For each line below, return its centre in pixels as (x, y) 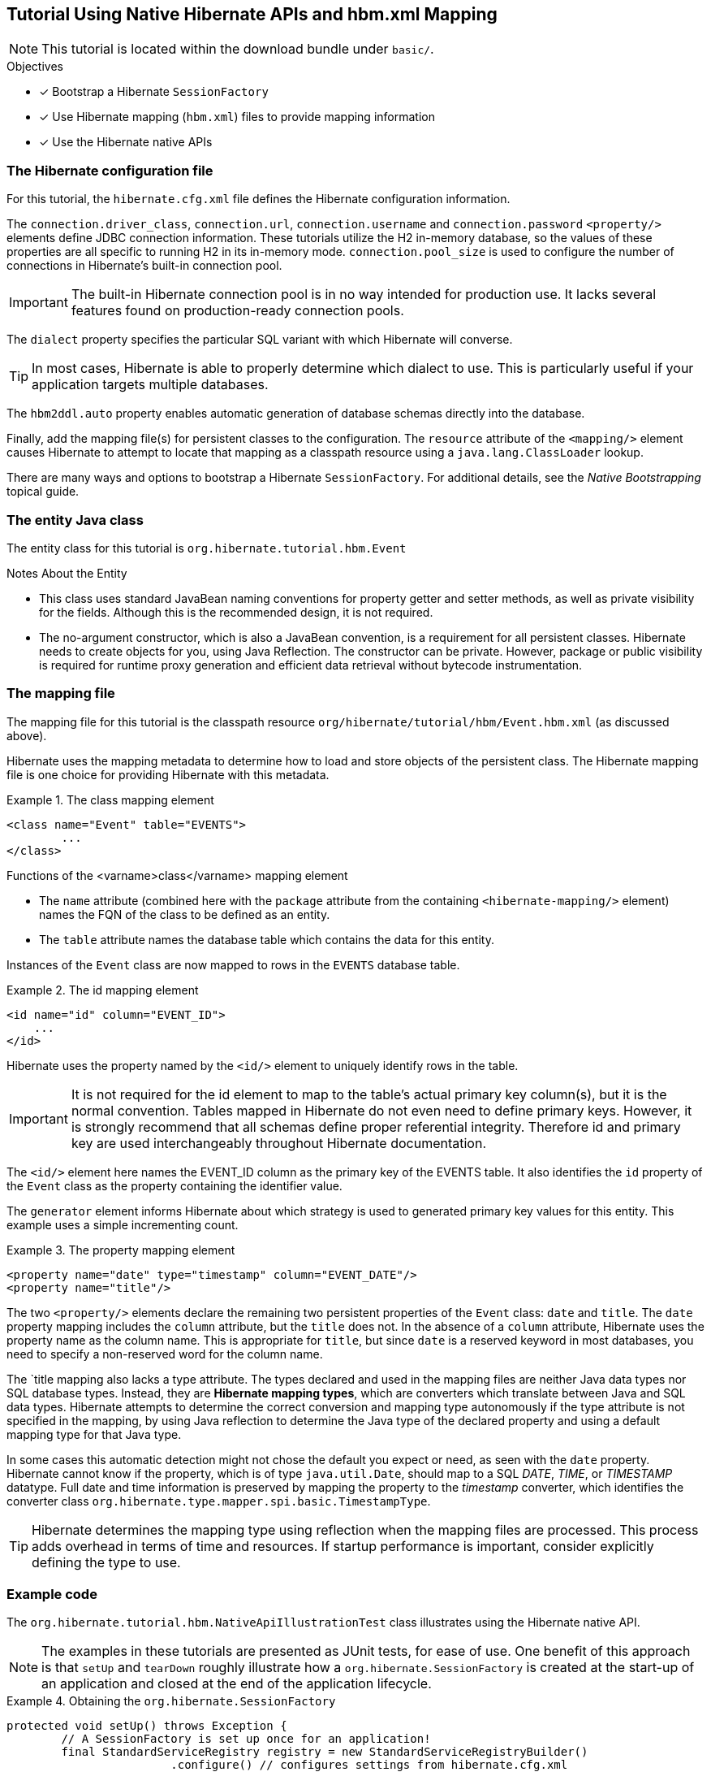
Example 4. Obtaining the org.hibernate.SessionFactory (171, 1701)
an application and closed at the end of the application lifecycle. (237, 1684)
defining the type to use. (106, 1562)
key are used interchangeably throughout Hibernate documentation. (278, 1143)
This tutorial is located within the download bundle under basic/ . (238, 49)
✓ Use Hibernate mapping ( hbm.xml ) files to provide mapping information (237, 117)
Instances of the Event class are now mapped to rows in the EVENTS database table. (233, 964)
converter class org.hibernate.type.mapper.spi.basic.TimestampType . (219, 1501)
